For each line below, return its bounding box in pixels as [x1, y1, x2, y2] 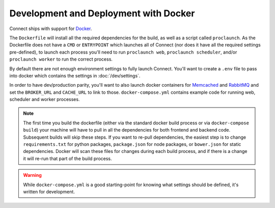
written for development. [23, 189, 75, 195]
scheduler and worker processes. [9, 96, 80, 102]
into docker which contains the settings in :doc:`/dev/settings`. [9, 72, 141, 79]
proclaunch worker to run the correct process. [9, 56, 113, 62]
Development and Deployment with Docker [9, 8, 195, 19]
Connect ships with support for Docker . [9, 25, 92, 32]
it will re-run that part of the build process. [23, 155, 112, 162]
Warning [23, 172, 42, 178]
